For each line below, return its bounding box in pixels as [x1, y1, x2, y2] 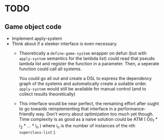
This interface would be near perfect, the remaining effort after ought [19, 101, 159, 106]
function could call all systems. [19, 66, 82, 72]
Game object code [4, 23, 62, 31]
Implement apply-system [11, 35, 62, 41]
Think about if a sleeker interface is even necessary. [11, 41, 118, 47]
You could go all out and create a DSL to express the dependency [19, 76, 152, 81]
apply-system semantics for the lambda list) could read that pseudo [19, 56, 155, 61]
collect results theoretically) [19, 91, 76, 97]
